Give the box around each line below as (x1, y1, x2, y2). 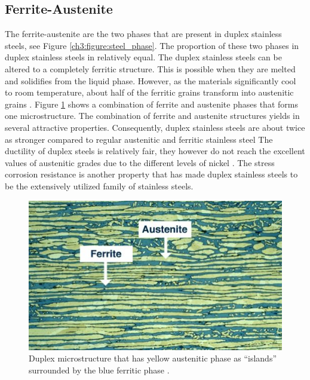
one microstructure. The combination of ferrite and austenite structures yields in (5, 109, 300, 122)
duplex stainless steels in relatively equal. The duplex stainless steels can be (5, 51, 282, 63)
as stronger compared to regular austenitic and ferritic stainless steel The (5, 133, 273, 145)
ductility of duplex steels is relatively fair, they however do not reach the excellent (5, 145, 305, 157)
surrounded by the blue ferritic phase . (29, 363, 170, 376)
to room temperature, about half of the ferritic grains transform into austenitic (5, 86, 294, 99)
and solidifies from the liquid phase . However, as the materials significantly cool (5, 74, 296, 87)
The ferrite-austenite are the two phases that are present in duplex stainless (5, 27, 282, 40)
